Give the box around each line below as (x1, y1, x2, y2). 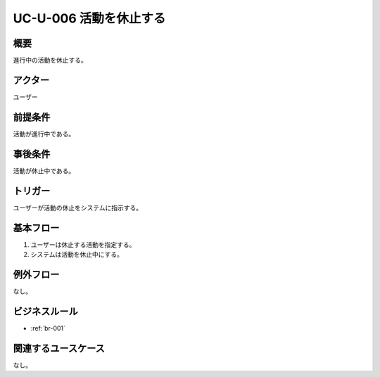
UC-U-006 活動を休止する (13, 11, 166, 26)
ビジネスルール (13, 305, 78, 317)
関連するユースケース (13, 342, 105, 354)
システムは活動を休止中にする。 (30, 250, 123, 258)
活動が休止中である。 (13, 166, 75, 175)
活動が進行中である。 (13, 129, 75, 138)
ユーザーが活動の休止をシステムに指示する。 (13, 203, 143, 212)
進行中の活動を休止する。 (13, 56, 87, 65)
